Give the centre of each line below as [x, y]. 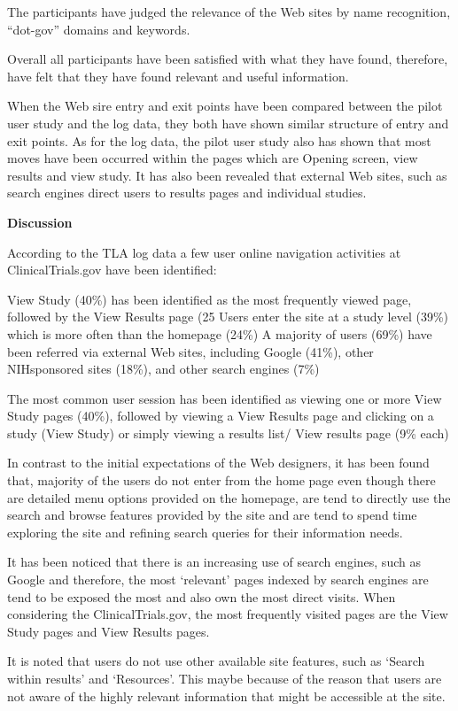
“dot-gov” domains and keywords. [99, 29]
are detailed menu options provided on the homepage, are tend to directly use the [229, 497]
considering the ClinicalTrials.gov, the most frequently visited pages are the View [228, 614]
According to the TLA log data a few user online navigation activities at [204, 252]
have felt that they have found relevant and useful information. [178, 76]
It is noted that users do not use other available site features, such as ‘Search [216, 661]
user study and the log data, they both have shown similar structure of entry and [228, 123]
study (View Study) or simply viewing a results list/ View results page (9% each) [228, 433]
